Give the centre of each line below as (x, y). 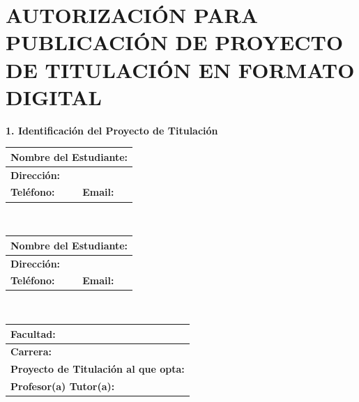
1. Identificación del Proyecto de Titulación (112, 130)
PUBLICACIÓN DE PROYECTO (175, 42)
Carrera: (31, 351)
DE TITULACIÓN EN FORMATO (180, 69)
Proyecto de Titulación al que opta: (98, 369)
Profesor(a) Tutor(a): (63, 386)
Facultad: (33, 333)
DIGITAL (54, 96)
